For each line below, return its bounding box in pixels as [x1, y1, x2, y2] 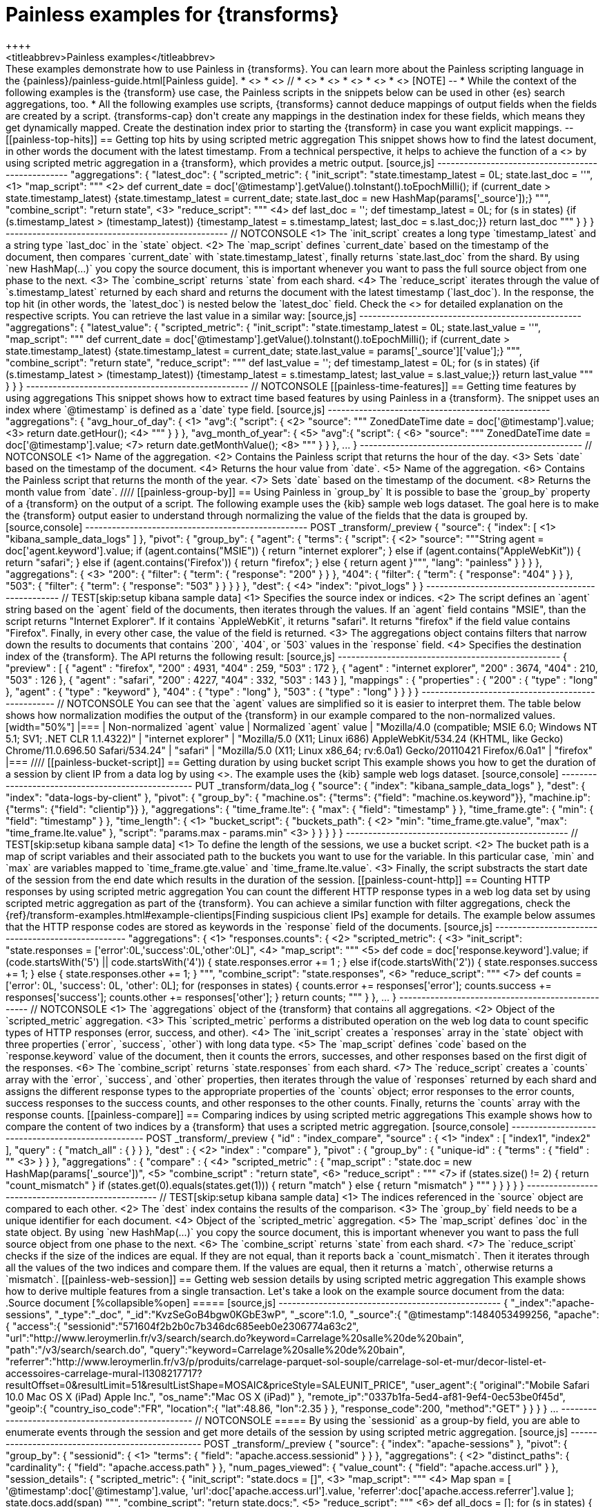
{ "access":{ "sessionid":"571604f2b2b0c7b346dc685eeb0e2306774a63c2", [6, 1320, 359, 1332]
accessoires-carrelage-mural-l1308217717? [6, 1367, 202, 1379]
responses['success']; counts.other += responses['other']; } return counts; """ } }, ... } [6, 991, 397, 1003]
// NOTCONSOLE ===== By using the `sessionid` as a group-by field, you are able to [195, 1414, 580, 1426]
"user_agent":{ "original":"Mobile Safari [410, 1378, 590, 1391]
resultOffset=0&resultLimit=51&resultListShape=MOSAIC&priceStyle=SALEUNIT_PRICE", [6, 1378, 408, 1391]
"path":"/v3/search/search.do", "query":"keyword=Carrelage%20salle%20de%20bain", [6, 1343, 405, 1356]
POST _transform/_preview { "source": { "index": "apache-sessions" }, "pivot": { [204, 1437, 568, 1450]
